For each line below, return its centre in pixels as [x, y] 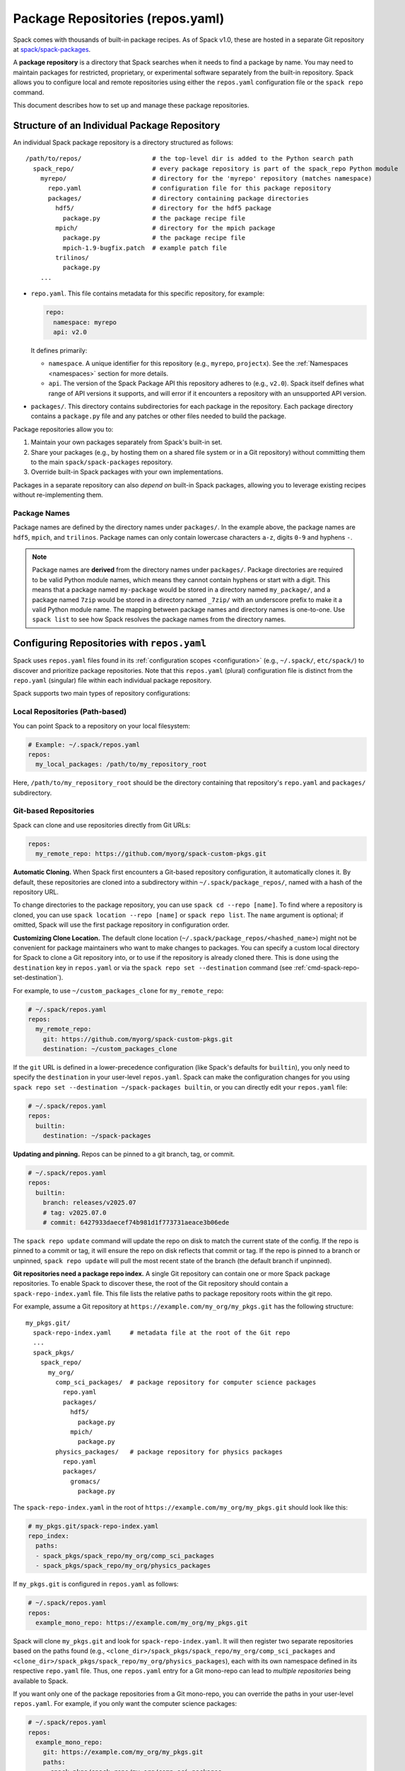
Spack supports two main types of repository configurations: [102, 694]
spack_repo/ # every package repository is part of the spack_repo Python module [216, 169]
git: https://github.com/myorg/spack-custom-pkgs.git [138, 1039]
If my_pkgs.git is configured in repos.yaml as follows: [96, 1584]
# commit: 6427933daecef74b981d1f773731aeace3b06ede [136, 1222]
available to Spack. [41, 1681]
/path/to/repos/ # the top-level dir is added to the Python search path [189, 159]
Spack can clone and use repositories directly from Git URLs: [102, 825]
